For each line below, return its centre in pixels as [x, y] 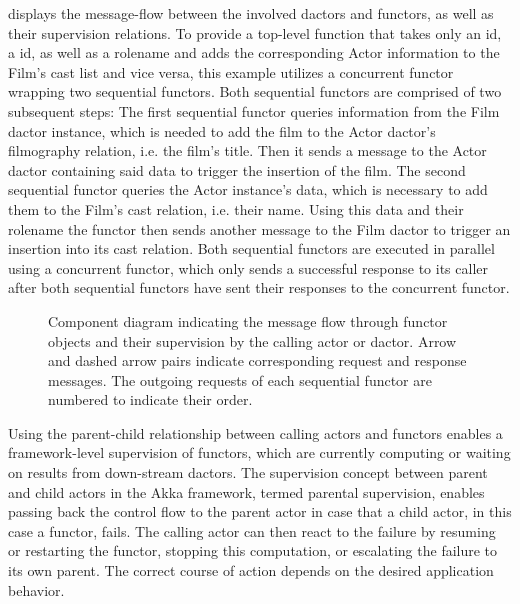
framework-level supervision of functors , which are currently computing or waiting [259, 452]
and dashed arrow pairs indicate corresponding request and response [257, 360]
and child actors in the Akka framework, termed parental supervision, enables [246, 491]
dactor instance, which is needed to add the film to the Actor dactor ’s [222, 130]
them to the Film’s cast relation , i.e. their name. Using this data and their [236, 208]
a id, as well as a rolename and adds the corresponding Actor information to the [254, 52]
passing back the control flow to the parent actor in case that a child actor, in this [260, 511]
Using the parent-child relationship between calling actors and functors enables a [255, 432]
